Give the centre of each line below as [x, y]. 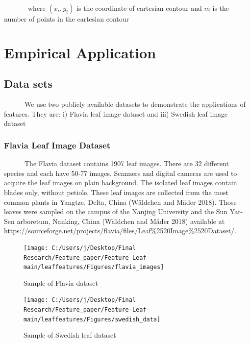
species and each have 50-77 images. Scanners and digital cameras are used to [121, 173]
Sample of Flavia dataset [61, 282]
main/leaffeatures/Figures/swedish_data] [92, 319]
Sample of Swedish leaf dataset [70, 335]
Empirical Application [80, 52]
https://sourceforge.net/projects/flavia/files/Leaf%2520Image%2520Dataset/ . [120, 231]
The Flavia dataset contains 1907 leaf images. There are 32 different [126, 163]
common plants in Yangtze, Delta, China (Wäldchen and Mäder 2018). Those [120, 202]
